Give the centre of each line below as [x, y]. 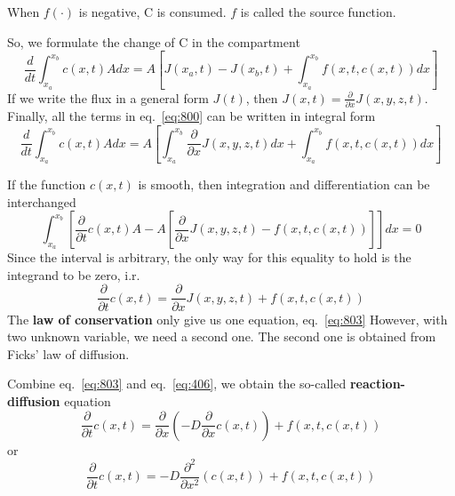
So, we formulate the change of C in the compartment [154, 41]
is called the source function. [318, 12]
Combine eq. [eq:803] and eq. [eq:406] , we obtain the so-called [177, 384]
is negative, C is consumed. [152, 12]
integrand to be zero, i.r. [74, 274]
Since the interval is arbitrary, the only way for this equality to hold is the [209, 257]
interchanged [42, 201]
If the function [47, 184]
